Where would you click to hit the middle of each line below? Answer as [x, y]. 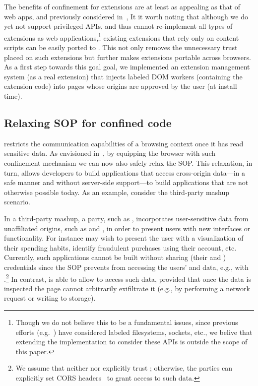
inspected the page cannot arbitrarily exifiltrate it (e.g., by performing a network [127, 288]
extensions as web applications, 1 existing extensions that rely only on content [122, 37]
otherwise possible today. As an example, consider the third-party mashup [117, 192]
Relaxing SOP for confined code [88, 122]
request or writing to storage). [50, 298]
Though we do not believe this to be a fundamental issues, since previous [127, 322]
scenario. [17, 202]
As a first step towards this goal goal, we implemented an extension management [127, 67]
